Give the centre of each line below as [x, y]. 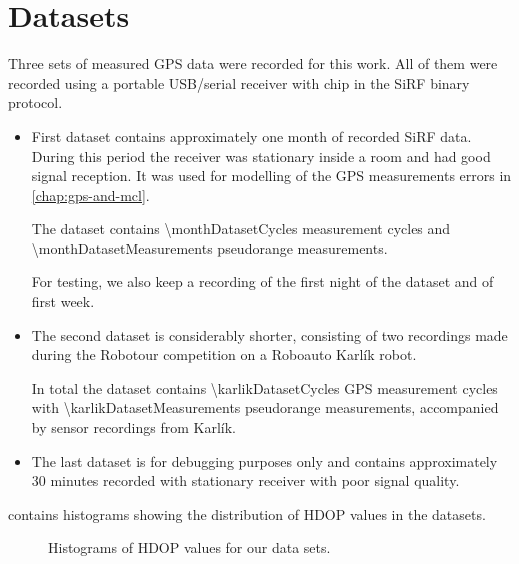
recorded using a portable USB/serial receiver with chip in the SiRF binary [239, 82]
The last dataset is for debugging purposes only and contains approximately [264, 460]
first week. [63, 301]
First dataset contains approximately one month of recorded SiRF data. [251, 135]
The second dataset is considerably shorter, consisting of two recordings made [269, 334]
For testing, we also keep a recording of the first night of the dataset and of [262, 281]
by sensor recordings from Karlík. [134, 427]
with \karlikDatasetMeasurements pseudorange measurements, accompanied [265, 407]
